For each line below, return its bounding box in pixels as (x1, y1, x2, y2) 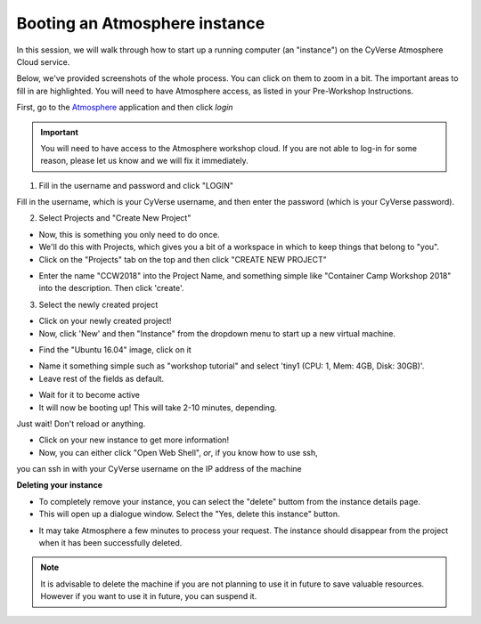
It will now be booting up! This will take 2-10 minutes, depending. (38, 401, 278, 413)
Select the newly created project (38, 299, 159, 310)
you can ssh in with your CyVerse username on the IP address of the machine (16, 464, 302, 474)
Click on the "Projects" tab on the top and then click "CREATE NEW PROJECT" (38, 254, 327, 264)
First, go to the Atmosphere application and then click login (16, 102, 233, 113)
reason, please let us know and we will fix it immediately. (40, 156, 249, 166)
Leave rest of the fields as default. (38, 373, 165, 384)
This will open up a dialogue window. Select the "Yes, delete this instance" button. (38, 508, 340, 520)
